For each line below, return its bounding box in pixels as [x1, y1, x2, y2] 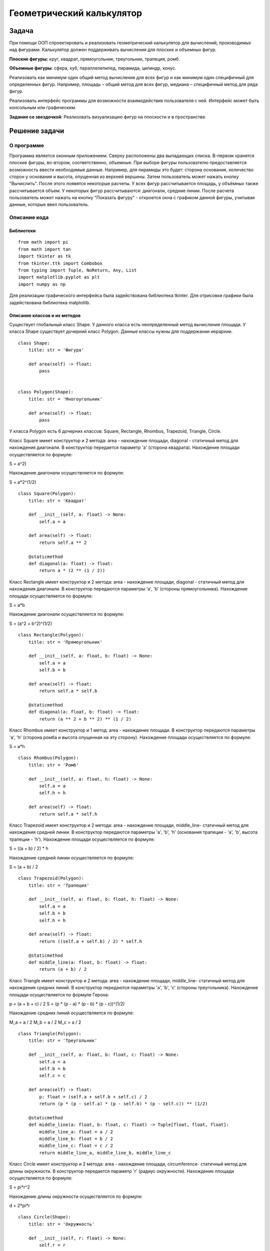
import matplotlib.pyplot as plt [18, 274, 100, 280]
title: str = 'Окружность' [28, 1221, 95, 1227]
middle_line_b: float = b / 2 [39, 1136, 113, 1141]
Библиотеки [9, 228, 36, 234]
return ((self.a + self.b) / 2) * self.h [39, 938, 142, 944]
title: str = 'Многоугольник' [28, 396, 102, 402]
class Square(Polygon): [18, 491, 76, 496]
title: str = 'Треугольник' [28, 1038, 97, 1043]
